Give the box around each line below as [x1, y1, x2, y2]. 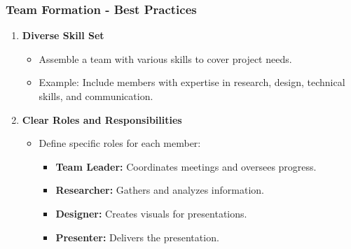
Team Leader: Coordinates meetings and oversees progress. [55, 159, 317, 173]
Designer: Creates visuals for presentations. [55, 206, 247, 220]
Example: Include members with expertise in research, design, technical [39, 75, 345, 90]
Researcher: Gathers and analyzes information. [55, 183, 264, 197]
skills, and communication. [39, 89, 153, 103]
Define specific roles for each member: [39, 136, 201, 150]
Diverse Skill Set [22, 28, 104, 43]
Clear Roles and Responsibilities [22, 112, 182, 127]
